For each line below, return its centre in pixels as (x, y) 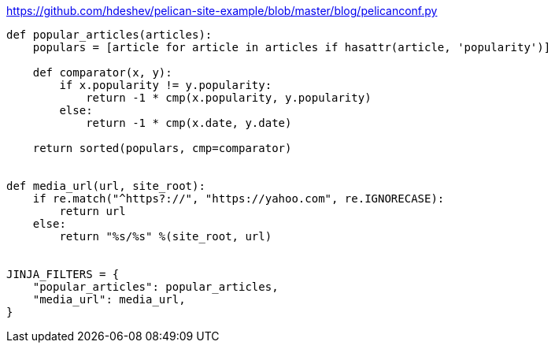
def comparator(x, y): (102, 72)
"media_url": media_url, (109, 299)
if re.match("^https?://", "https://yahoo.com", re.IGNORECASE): (239, 199)
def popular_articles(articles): (109, 35)
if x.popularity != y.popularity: (166, 85)
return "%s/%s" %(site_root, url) (166, 236)
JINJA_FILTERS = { (63, 274)
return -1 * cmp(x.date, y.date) (189, 123)
